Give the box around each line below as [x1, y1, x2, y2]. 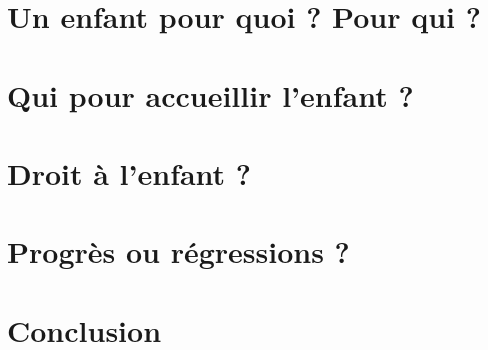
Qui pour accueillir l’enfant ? [7, 74, 414, 115]
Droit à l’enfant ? [7, 152, 252, 193]
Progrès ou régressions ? [7, 231, 350, 272]
